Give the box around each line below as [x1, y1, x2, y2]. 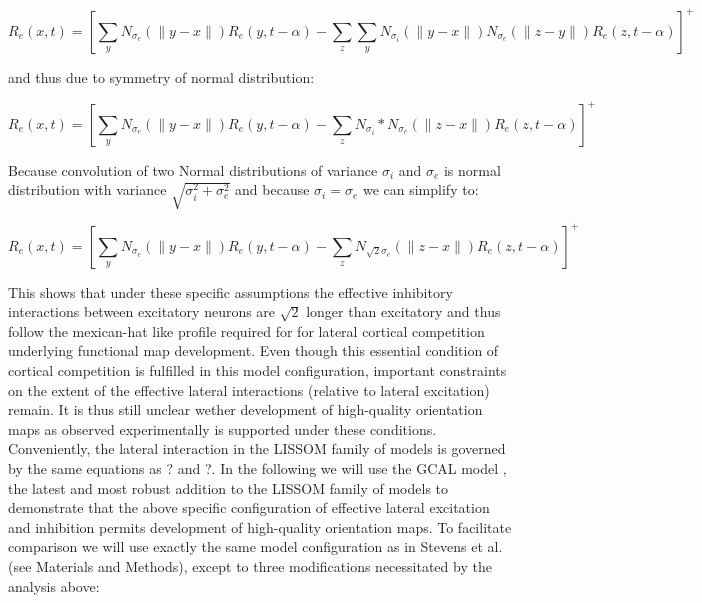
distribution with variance [8, 179, 167, 200]
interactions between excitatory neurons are [8, 301, 276, 322]
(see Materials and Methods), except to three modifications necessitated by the [8, 555, 492, 576]
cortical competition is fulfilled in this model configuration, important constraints [8, 360, 507, 381]
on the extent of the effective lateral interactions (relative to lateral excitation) [8, 379, 490, 400]
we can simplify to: [362, 179, 479, 200]
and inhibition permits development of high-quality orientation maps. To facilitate [8, 516, 512, 537]
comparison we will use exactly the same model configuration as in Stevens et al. [8, 536, 503, 557]
